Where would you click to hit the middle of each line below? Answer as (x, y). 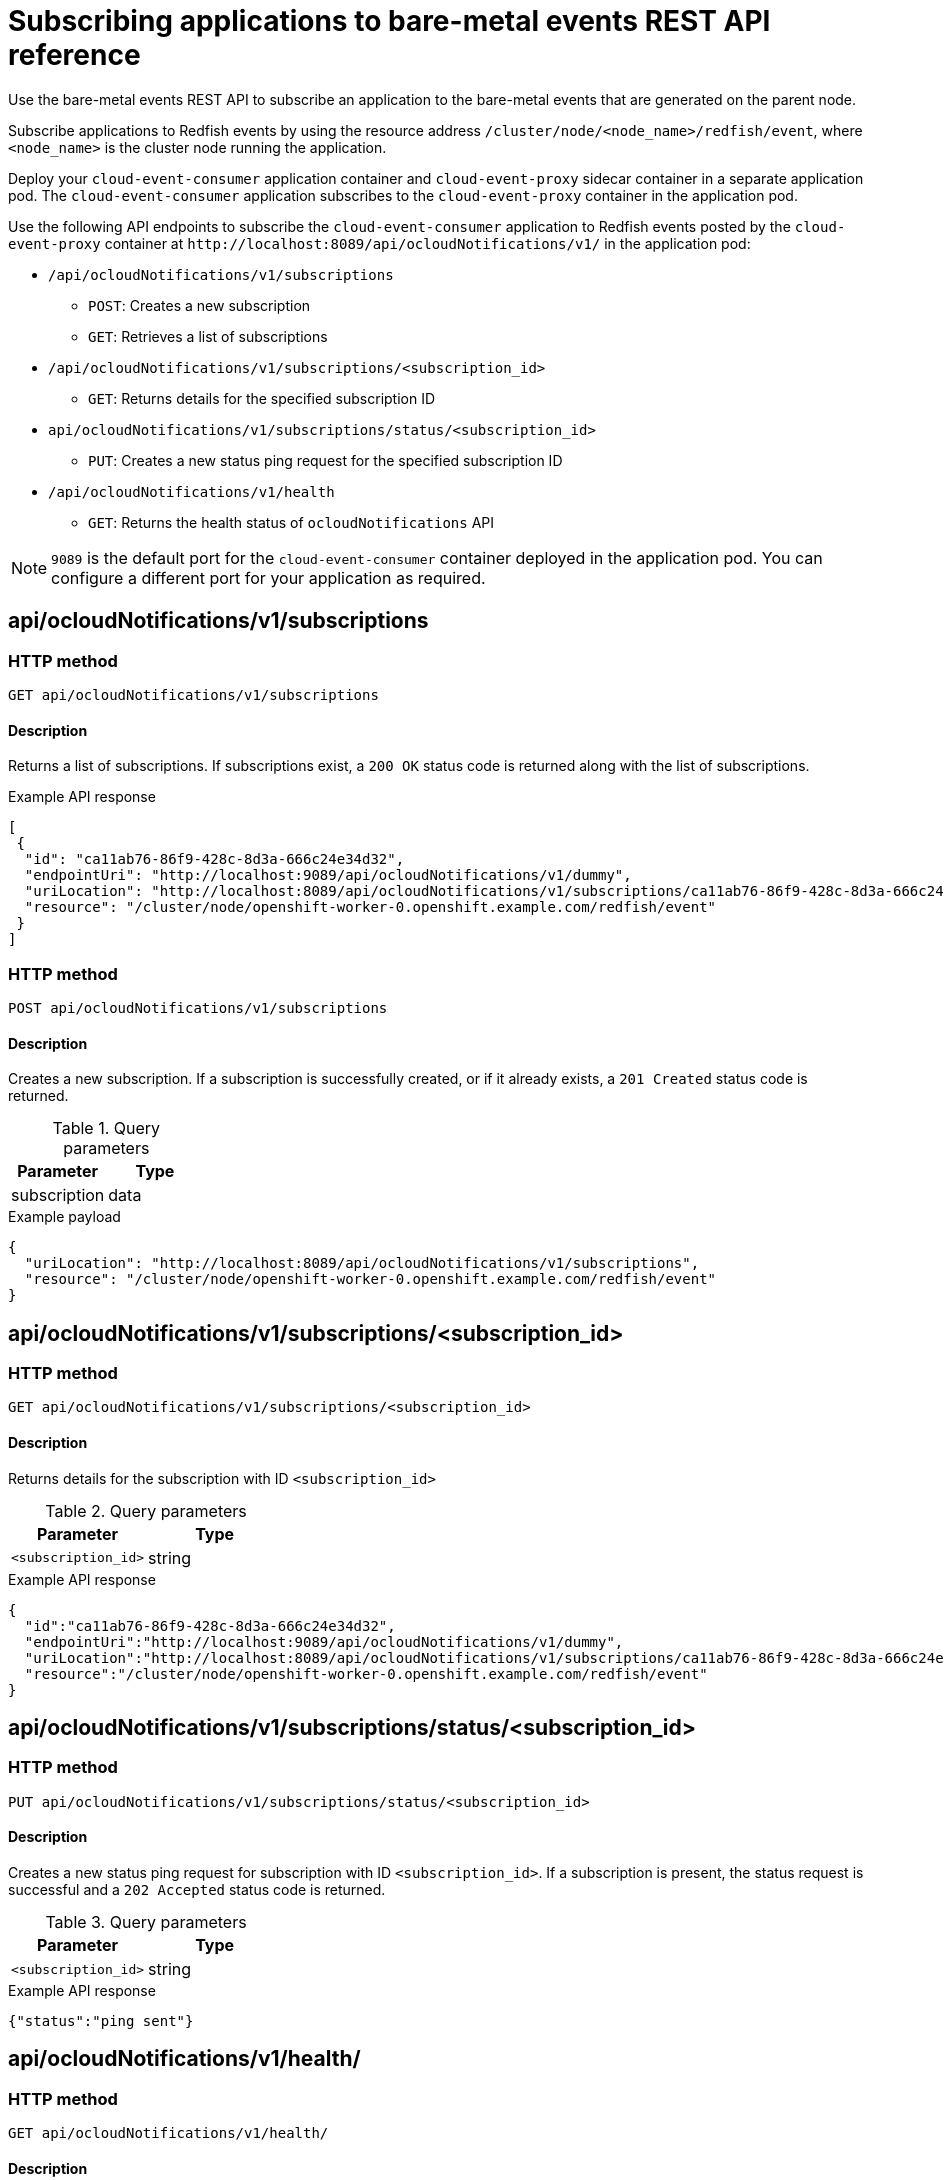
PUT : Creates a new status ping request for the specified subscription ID (325, 460)
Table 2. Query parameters (146, 1510)
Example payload (64, 1217)
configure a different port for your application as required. (268, 577)
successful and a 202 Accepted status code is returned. (197, 1890)
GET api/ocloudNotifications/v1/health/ (168, 2133)
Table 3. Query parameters (146, 1922)
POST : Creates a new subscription (199, 305)
